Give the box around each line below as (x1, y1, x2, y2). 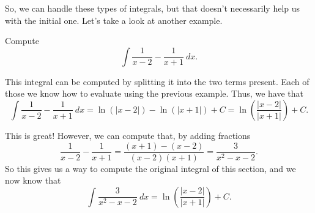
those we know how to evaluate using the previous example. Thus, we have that (5, 87, 303, 100)
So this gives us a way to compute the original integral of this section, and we (5, 162, 296, 174)
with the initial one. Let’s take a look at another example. (5, 13, 223, 26)
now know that (5, 174, 61, 187)
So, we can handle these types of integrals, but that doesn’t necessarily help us (5, 2, 300, 14)
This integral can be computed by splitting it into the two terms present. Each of (5, 75, 309, 88)
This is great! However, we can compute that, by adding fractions (5, 129, 251, 141)
